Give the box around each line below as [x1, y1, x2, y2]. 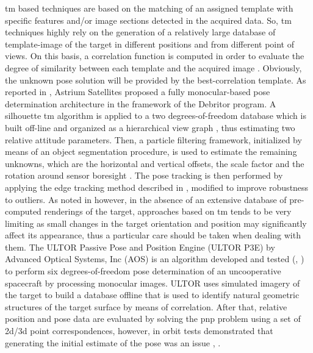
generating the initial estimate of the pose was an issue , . [5, 336, 221, 349]
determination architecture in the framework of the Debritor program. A [5, 97, 276, 110]
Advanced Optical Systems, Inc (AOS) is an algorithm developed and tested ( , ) [5, 252, 304, 265]
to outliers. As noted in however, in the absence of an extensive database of [5, 193, 287, 205]
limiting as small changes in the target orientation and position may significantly [5, 216, 307, 229]
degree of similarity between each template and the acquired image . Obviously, [5, 61, 302, 74]
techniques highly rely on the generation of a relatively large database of [5, 26, 276, 38]
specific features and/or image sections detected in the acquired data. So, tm [5, 13, 292, 26]
